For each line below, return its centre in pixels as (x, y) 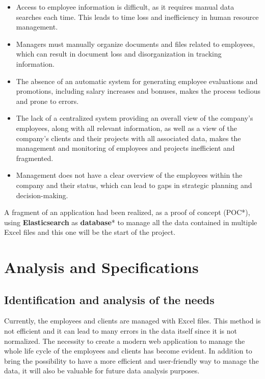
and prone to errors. (47, 101)
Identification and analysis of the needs (109, 299)
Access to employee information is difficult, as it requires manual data (125, 7)
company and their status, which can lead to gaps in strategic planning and (134, 185)
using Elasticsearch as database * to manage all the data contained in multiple (131, 222)
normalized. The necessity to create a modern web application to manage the (125, 341)
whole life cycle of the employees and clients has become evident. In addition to (128, 351)
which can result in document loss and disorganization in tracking (119, 54)
